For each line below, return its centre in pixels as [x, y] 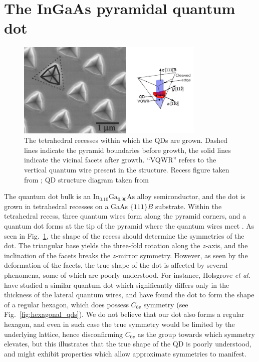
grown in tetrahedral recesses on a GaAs [66, 206]
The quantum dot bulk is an [48, 196]
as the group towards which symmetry [196, 334]
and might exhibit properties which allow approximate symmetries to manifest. [125, 353]
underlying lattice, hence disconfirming [64, 334]
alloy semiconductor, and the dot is [191, 196]
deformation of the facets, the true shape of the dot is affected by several [116, 265]
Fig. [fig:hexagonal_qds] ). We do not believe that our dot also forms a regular [124, 314]
